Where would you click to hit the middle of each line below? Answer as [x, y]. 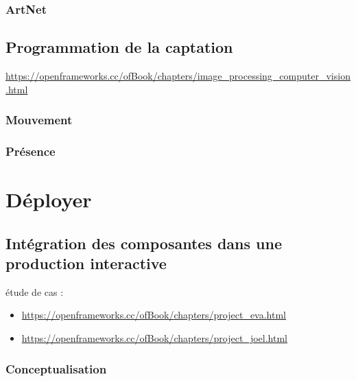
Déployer [49, 199]
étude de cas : [35, 291]
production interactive [86, 263]
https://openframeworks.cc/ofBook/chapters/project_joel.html [154, 338]
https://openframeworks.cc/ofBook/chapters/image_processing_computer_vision [178, 76]
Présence [31, 151]
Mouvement [39, 120]
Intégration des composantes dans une [144, 243]
